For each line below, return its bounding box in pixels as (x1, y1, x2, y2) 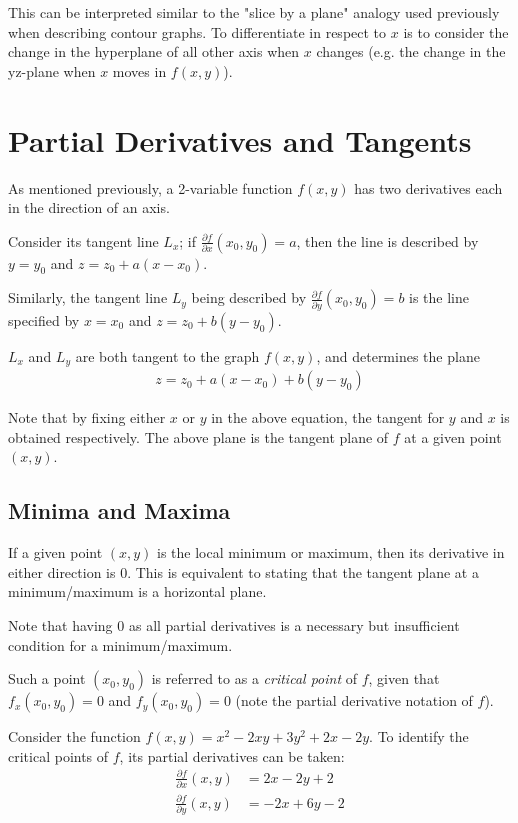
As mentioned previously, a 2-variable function (8, 177, 293, 198)
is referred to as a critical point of (151, 668, 358, 689)
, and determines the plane (316, 345, 480, 366)
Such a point (8, 668, 86, 689)
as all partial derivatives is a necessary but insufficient (128, 615, 460, 636)
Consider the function (8, 726, 141, 747)
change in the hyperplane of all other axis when (8, 41, 300, 62)
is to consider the (403, 21, 509, 42)
